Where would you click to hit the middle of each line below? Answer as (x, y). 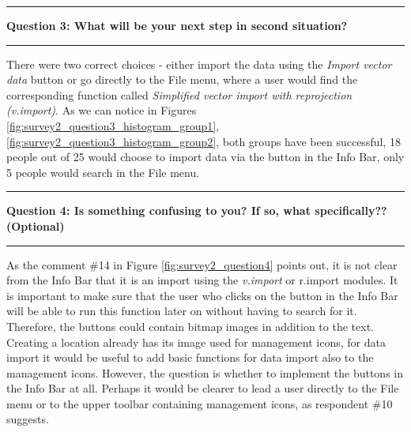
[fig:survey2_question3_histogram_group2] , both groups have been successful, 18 (204, 141)
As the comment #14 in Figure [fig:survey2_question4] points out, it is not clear (202, 264)
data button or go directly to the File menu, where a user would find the (182, 79)
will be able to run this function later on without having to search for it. (182, 311)
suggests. (28, 419)
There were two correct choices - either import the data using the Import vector (199, 64)
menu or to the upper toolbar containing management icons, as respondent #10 (200, 403)
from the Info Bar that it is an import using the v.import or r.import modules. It (202, 280)
